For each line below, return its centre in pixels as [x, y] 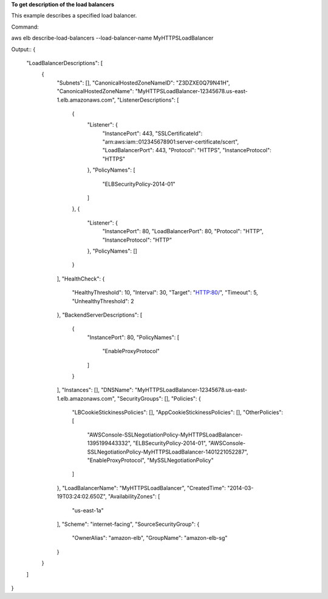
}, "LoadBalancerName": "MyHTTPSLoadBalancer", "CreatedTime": [141, 488]
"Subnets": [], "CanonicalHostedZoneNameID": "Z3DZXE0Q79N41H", [143, 83]
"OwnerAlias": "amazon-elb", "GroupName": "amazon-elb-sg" [150, 538]
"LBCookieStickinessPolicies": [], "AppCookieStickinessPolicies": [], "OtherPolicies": [178, 412]
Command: [25, 27]
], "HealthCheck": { [81, 278]
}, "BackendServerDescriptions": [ [100, 315]
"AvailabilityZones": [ [134, 497]
